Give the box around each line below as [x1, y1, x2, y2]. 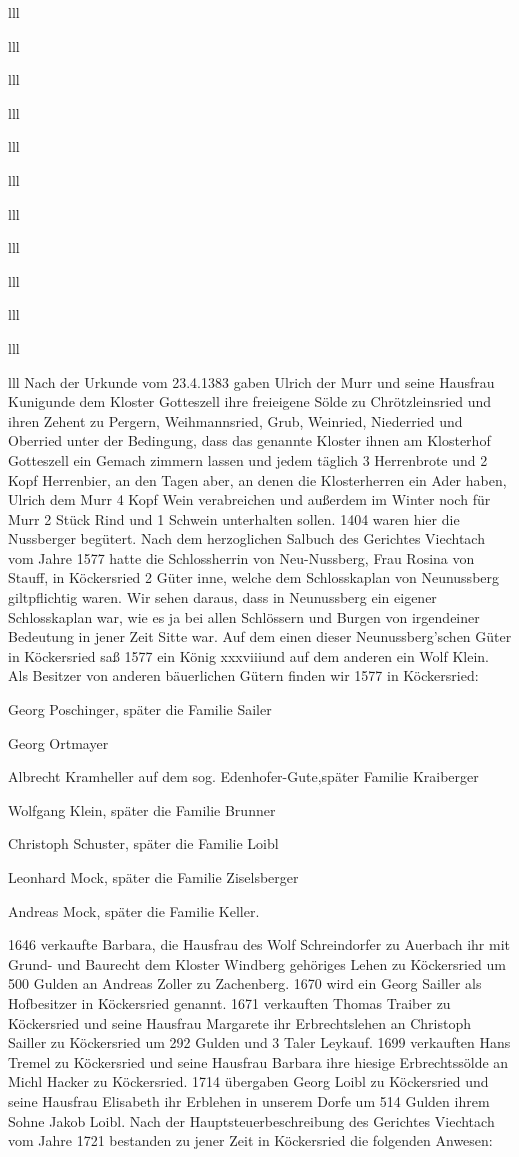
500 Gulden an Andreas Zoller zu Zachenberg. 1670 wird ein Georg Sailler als [8, 973, 482, 994]
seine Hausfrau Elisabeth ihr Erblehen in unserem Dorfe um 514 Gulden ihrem [8, 1090, 490, 1111]
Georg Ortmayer [8, 732, 109, 753]
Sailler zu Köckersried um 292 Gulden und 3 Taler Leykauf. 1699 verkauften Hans [8, 1032, 511, 1053]
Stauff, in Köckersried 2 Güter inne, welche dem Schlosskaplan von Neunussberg [8, 567, 500, 588]
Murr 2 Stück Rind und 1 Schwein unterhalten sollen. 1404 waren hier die [8, 508, 460, 529]
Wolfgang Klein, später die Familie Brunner [8, 799, 276, 820]
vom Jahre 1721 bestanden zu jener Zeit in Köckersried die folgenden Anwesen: [8, 1130, 493, 1151]
